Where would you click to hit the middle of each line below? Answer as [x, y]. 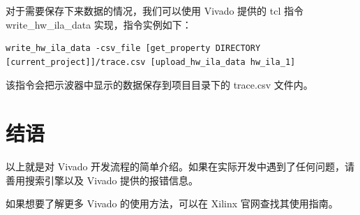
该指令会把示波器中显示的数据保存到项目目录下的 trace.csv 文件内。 [159, 85]
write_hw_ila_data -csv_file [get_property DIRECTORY [133, 49]
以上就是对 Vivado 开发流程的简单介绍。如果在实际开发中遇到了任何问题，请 [180, 166]
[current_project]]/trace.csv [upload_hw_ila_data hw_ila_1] [151, 62]
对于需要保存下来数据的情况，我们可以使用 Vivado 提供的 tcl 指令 [155, 10]
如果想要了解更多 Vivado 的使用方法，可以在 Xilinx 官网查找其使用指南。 [172, 203]
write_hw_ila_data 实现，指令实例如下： [99, 24]
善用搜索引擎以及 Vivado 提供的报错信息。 [102, 180]
